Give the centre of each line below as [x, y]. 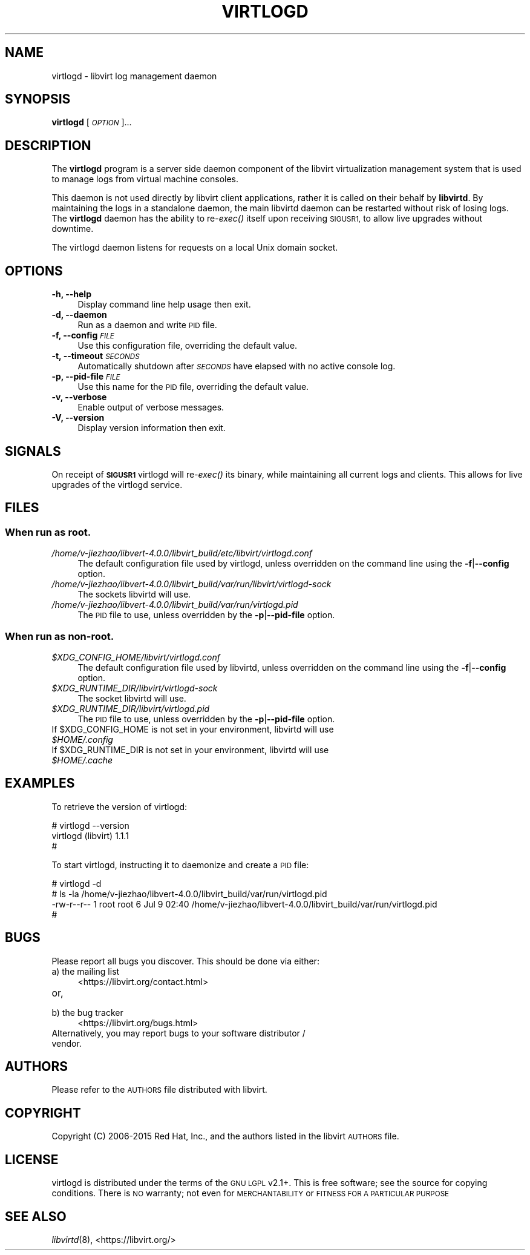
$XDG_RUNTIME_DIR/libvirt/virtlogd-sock [135, 688]
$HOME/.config [82, 739]
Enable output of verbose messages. [151, 407]
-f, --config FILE [83, 335]
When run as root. [48, 532]
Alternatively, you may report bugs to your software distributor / [178, 1033]
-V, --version [78, 418]
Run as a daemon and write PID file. [147, 325]
